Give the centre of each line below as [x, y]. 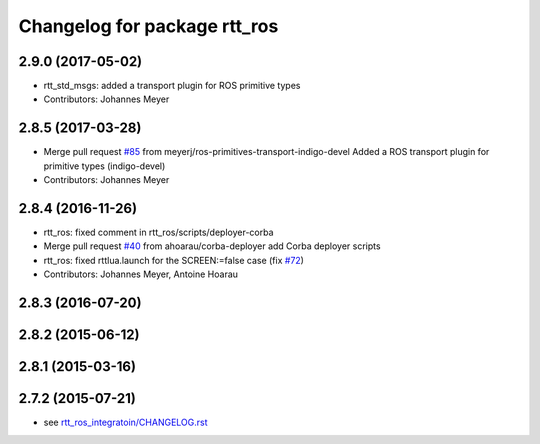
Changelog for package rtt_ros [148, 26]
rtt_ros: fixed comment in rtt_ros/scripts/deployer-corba [158, 232]
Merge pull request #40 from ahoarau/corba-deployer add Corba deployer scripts [212, 246]
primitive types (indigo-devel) [104, 166]
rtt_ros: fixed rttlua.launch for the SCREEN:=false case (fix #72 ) [174, 260]
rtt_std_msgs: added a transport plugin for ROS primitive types [172, 86]
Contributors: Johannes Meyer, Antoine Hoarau [141, 274]
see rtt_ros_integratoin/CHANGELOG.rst [126, 422]
